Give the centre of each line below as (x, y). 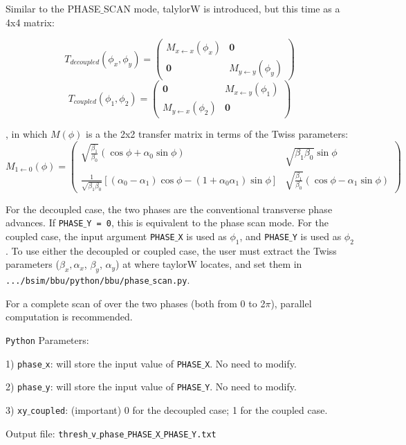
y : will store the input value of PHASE (123, 387)
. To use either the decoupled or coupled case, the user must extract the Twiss (171, 250)
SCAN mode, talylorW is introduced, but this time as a (222, 8)
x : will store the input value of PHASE (123, 363)
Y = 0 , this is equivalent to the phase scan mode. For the (207, 222)
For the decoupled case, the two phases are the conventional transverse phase (169, 209)
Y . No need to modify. (251, 387)
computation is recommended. (69, 317)
